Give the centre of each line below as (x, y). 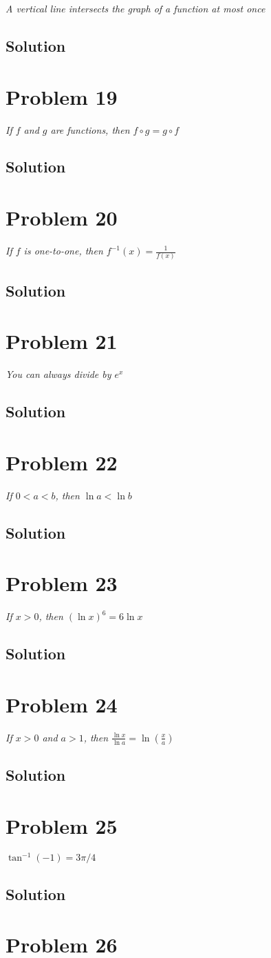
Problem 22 (62, 462)
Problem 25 (62, 825)
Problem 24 (62, 704)
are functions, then (90, 129)
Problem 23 (62, 583)
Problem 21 (62, 341)
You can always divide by (58, 374)
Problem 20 (62, 218)
